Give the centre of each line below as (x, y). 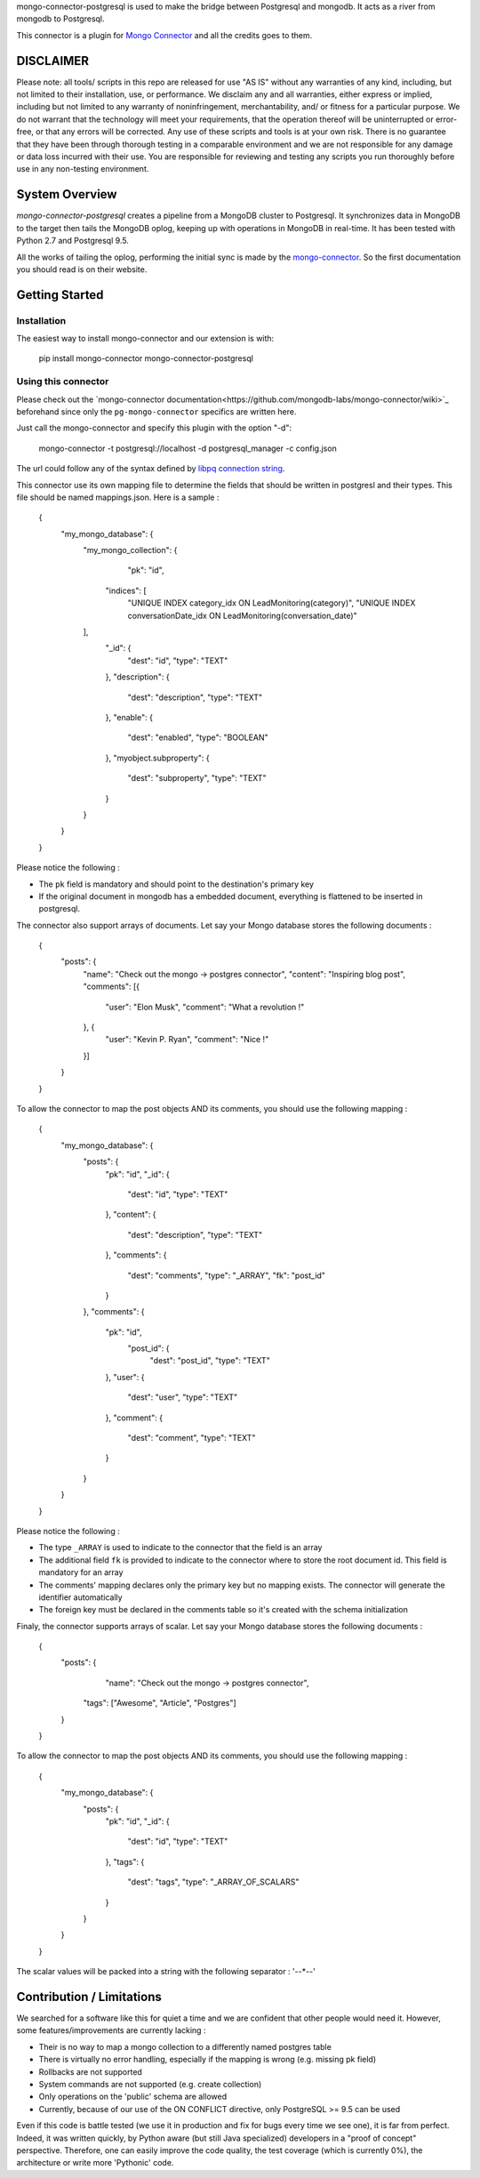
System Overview (67, 194)
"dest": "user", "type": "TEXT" (183, 1397)
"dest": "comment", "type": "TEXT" (192, 1438)
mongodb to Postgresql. (61, 19)
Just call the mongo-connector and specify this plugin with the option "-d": (154, 428)
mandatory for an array (81, 1572)
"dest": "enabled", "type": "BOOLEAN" (198, 737)
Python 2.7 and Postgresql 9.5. (72, 241)
